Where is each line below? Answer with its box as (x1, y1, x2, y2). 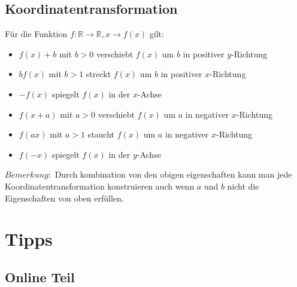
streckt (86, 68, 111, 80)
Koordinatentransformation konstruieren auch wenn (5, 179, 195, 192)
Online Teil (5, 267, 75, 286)
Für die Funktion (5, 28, 68, 40)
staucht (87, 128, 115, 141)
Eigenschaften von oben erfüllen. (5, 191, 124, 204)
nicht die (227, 179, 259, 192)
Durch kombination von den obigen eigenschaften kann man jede (54, 168, 292, 181)
